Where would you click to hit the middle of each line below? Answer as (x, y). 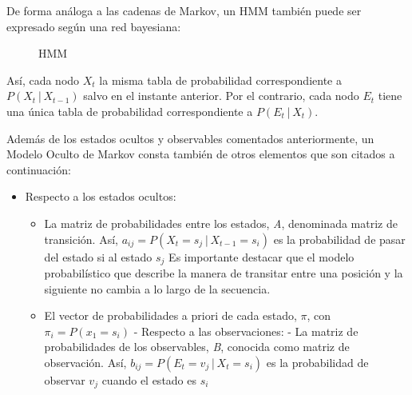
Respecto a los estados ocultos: (101, 196)
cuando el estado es (149, 379)
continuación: (39, 169)
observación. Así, (85, 362)
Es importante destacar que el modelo (261, 256)
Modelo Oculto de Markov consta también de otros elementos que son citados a (201, 154)
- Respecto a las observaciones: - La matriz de (246, 331)
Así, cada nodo (43, 80)
